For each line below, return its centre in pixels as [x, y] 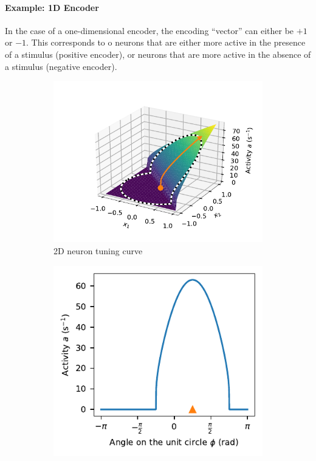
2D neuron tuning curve [98, 250]
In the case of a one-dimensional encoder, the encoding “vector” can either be [149, 30]
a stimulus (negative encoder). [61, 66]
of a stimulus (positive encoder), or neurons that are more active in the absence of [158, 54]
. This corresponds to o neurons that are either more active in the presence [166, 42]
